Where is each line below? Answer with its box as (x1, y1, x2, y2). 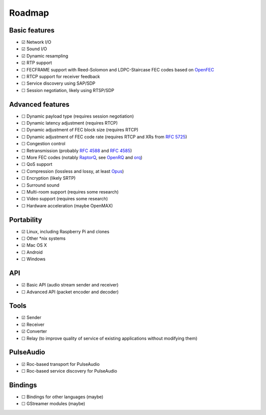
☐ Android (21, 249, 43, 255)
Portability (9, 216, 42, 224)
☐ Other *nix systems (21, 235, 66, 241)
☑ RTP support (21, 60, 52, 66)
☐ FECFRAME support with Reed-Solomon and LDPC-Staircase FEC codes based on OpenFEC (21, 66, 214, 72)
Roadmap (9, 7, 49, 18)
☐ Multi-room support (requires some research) (21, 189, 119, 194)
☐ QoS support (21, 161, 53, 167)
